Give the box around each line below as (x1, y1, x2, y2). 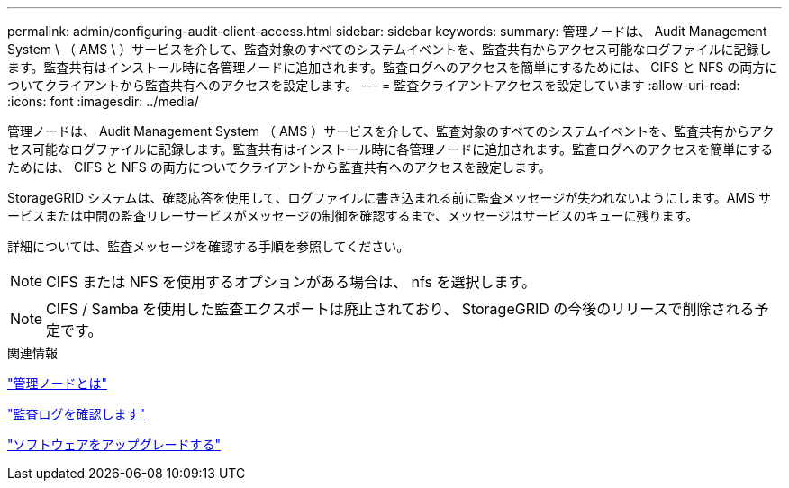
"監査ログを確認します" (7, 406, 146, 421)
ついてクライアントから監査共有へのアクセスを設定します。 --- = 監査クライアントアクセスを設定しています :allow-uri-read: (7, 77, 740, 93)
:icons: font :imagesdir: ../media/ (7, 94, 199, 109)
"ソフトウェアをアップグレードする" (7, 437, 222, 452)
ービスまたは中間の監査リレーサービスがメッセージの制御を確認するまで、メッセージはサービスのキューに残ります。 (7, 208, 699, 223)
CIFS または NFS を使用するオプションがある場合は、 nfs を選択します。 (46, 273, 536, 291)
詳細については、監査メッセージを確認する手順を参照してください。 (7, 239, 410, 254)
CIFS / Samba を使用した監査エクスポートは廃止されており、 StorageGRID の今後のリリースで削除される (46, 300, 755, 318)
